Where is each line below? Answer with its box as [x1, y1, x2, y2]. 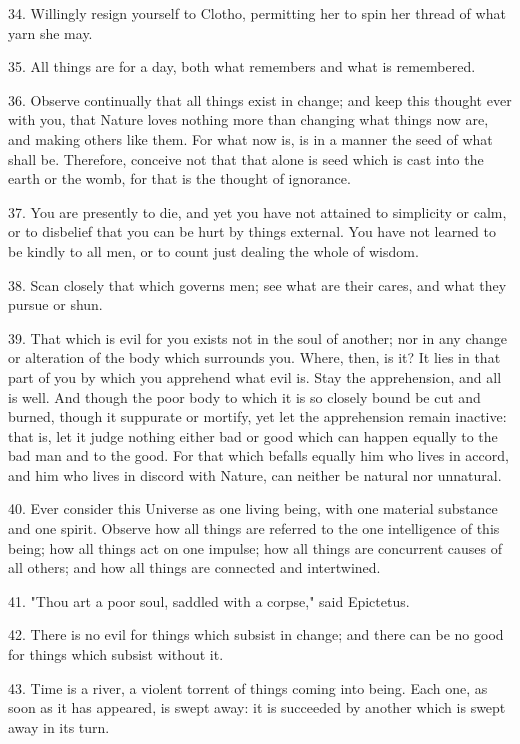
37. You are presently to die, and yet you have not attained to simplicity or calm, [8, 201, 507, 222]
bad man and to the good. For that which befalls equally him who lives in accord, [8, 445, 509, 466]
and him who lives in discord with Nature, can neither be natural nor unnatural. [8, 464, 502, 485]
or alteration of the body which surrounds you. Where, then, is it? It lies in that [8, 347, 501, 368]
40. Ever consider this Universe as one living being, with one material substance [8, 498, 498, 519]
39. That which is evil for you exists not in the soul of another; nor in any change [8, 327, 507, 348]
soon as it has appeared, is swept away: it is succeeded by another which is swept [8, 697, 506, 718]
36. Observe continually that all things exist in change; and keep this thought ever [8, 89, 512, 110]
